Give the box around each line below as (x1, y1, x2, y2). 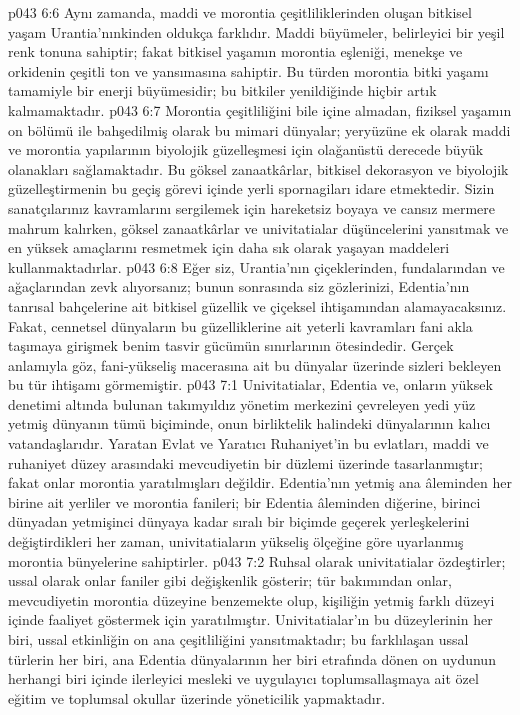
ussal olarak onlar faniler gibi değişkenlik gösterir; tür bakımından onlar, (8, 570, 452, 591)
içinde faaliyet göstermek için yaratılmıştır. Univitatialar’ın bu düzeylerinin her (8, 609, 493, 630)
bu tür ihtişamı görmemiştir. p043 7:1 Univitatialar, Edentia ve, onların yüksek (8, 374, 493, 395)
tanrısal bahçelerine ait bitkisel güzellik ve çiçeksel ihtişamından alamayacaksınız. (8, 295, 507, 316)
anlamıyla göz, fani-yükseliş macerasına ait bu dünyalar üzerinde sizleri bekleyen (8, 354, 502, 375)
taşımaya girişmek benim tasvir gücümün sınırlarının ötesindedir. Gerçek (8, 335, 454, 356)
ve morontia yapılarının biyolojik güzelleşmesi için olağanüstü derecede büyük (8, 139, 484, 160)
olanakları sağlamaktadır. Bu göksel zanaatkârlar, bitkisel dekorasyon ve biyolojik (8, 158, 509, 179)
